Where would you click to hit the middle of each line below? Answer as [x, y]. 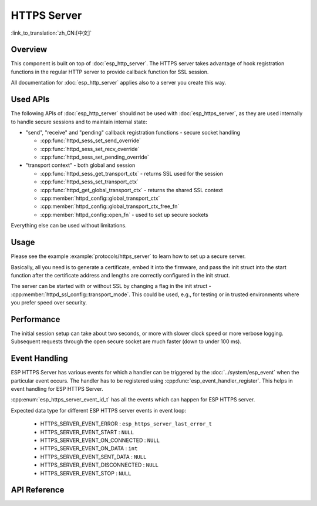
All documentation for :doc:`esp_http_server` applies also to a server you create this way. [118, 83]
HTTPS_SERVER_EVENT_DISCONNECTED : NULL [99, 465]
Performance [36, 319]
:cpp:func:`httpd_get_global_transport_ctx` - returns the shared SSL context [131, 190]
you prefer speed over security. [49, 303]
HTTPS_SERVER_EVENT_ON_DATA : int [89, 448]
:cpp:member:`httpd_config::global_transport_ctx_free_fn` [110, 206]
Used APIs [30, 100]
